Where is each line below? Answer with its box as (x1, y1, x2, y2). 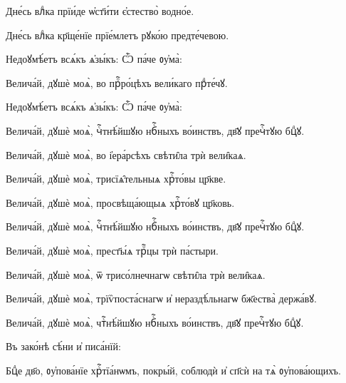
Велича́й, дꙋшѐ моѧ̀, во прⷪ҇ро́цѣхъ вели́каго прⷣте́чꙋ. (6, 75, 228, 90)
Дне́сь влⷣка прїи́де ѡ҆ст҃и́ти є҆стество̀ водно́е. (6, 4, 194, 18)
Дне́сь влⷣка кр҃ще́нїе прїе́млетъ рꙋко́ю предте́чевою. (6, 27, 229, 42)
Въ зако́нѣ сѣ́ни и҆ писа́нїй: (6, 339, 121, 354)
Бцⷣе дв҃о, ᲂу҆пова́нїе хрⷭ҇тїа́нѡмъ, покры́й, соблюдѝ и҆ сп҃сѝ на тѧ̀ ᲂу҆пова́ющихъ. (6, 362, 341, 377)
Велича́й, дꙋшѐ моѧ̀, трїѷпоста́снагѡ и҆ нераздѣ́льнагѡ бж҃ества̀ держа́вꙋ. (6, 291, 317, 306)
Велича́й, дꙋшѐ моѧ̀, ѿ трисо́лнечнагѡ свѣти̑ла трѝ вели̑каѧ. (6, 267, 266, 282)
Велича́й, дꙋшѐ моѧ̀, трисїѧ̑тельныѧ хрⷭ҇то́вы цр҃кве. (6, 171, 226, 186)
